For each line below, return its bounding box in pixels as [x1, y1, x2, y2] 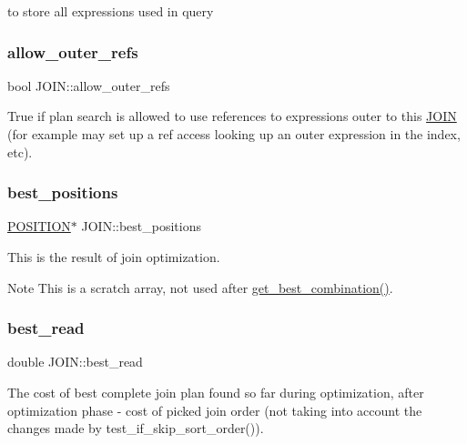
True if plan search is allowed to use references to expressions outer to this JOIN [7, 106, 457, 126]
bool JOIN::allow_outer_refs [7, 76, 170, 95]
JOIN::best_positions [81, 217, 201, 236]
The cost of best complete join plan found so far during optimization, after [7, 383, 424, 401]
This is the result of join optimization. [7, 247, 220, 266]
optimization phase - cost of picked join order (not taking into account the [7, 400, 422, 419]
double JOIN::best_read [7, 352, 143, 371]
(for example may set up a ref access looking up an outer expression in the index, [7, 125, 461, 143]
